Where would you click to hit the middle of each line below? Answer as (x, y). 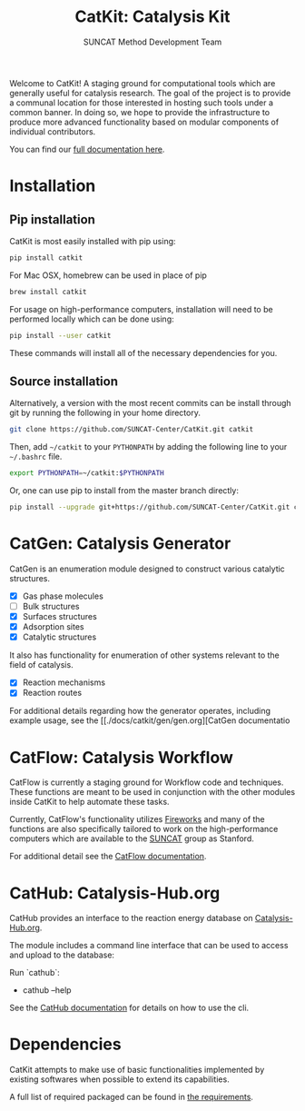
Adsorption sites (53, 627)
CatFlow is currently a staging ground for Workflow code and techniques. (147, 782)
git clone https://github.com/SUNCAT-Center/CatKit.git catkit (132, 430)
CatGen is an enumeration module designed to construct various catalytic (148, 569)
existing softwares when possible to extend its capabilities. (119, 1079)
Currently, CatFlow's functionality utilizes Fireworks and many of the (137, 819)
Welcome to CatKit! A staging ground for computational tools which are (143, 83)
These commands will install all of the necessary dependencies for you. (143, 352)
